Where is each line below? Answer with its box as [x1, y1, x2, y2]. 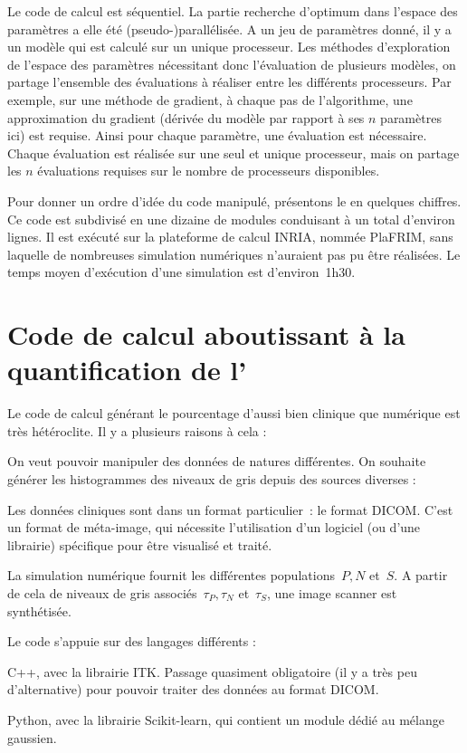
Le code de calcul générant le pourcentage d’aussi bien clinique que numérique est [7, 404, 461, 423]
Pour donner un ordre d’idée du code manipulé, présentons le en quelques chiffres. [7, 191, 462, 210]
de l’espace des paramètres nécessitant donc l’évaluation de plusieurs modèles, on [7, 54, 456, 73]
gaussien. [7, 728, 57, 747]
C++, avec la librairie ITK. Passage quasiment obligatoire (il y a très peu [7, 662, 417, 681]
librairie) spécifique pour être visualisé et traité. [7, 535, 272, 554]
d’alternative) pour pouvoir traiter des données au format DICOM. [7, 680, 379, 699]
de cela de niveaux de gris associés [7, 583, 197, 602]
